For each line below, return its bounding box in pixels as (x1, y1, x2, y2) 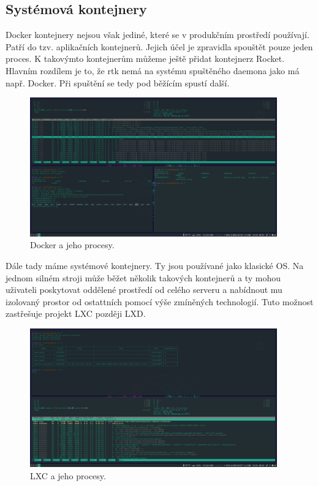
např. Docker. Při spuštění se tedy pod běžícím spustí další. (6, 76, 230, 89)
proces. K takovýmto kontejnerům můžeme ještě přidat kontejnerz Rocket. (6, 52, 285, 65)
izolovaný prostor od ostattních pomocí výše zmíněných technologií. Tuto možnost (6, 295, 314, 308)
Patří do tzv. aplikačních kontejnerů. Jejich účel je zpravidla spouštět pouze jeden (6, 40, 313, 53)
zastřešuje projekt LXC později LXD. (6, 307, 146, 320)
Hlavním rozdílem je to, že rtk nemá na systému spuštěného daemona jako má (6, 64, 300, 77)
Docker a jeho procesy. (30, 238, 115, 251)
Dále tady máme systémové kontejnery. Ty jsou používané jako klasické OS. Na (6, 259, 304, 271)
